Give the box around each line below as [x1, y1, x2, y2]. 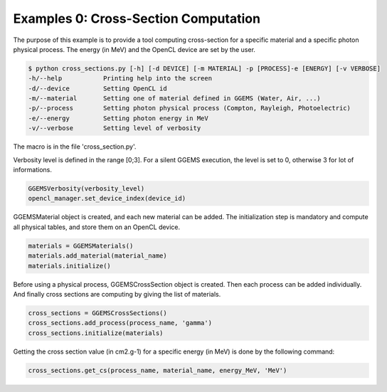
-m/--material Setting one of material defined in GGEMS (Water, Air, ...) [28, 95, 322, 102]
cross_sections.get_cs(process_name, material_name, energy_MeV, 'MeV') [28, 366, 287, 374]
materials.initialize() [28, 262, 112, 270]
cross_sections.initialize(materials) [28, 329, 164, 337]
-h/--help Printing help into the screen [28, 75, 213, 83]
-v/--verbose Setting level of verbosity [28, 125, 201, 132]
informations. [13, 166, 53, 174]
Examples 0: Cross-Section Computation [13, 11, 261, 26]
